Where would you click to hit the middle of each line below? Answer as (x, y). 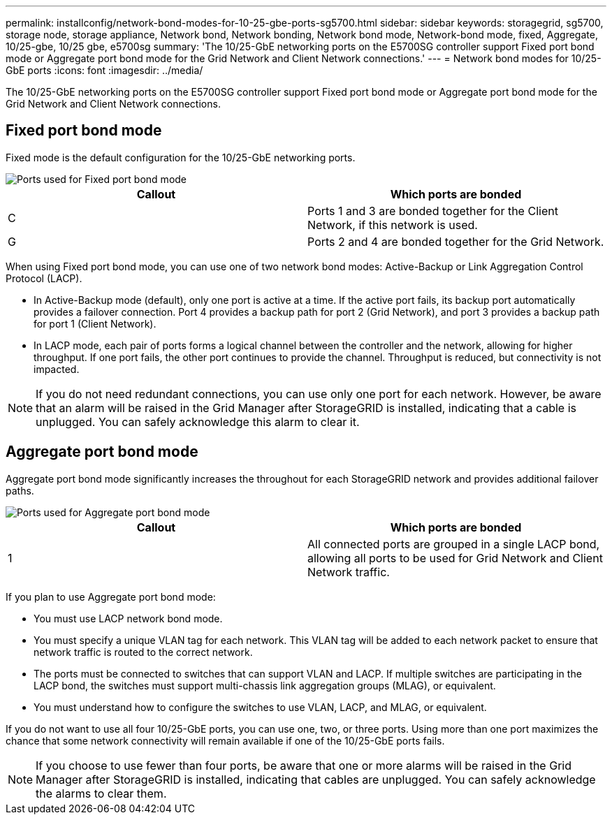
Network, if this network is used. (393, 225)
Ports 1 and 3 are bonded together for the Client (433, 211)
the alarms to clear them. (101, 793)
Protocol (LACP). (44, 278)
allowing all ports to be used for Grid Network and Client (455, 558)
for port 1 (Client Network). (95, 323)
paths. (20, 490)
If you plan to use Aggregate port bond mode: (111, 596)
